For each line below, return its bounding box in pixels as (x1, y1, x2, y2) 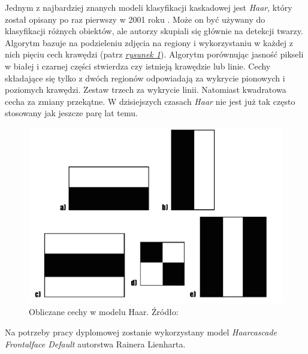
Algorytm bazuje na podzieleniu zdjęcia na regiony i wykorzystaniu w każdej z (5, 36, 293, 49)
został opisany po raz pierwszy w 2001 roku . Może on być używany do (5, 13, 265, 25)
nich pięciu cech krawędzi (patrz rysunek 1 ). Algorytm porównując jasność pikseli (5, 48, 304, 60)
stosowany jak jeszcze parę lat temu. (5, 107, 138, 119)
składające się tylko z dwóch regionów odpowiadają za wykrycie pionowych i (5, 71, 285, 84)
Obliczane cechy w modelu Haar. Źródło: (29, 305, 179, 318)
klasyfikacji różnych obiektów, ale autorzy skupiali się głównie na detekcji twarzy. (5, 25, 303, 37)
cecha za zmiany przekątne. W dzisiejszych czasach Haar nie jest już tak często (5, 95, 295, 107)
